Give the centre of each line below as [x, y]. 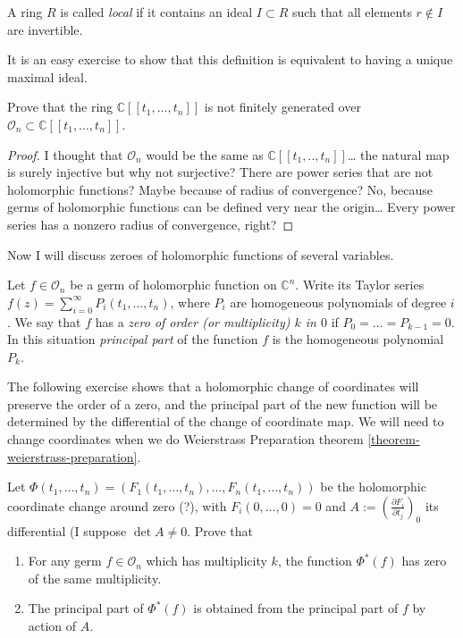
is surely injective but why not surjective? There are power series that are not [220, 172]
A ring [25, 12]
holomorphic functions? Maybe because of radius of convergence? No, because [220, 189]
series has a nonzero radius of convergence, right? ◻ [151, 224]
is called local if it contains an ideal [156, 12]
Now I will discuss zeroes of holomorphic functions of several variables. [201, 254]
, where [190, 302]
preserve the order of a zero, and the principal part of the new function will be [223, 403]
